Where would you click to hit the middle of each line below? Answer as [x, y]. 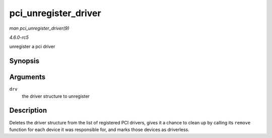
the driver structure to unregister [56, 96]
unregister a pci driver [32, 47]
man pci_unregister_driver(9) [39, 28]
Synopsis [24, 61]
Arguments [27, 77]
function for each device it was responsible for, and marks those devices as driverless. [99, 129]
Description [28, 111]
